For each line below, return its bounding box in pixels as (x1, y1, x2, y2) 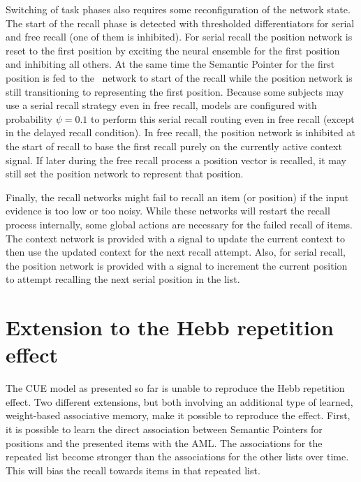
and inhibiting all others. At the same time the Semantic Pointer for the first (6, 57, 335, 71)
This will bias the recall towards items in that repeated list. (6, 462, 260, 477)
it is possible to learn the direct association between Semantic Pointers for (6, 421, 323, 436)
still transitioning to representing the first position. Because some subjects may (6, 84, 344, 98)
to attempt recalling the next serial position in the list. (6, 272, 240, 286)
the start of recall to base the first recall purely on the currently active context (6, 138, 342, 153)
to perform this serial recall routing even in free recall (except (90, 111, 355, 126)
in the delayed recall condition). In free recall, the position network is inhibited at (6, 125, 355, 140)
